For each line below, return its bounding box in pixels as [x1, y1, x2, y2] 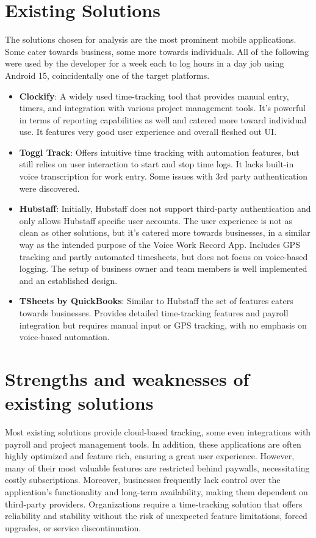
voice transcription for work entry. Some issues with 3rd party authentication [19, 170, 308, 183]
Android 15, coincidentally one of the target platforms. [5, 68, 210, 81]
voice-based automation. [19, 330, 110, 343]
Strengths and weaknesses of [5, 366, 250, 391]
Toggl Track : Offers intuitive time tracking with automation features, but [19, 145, 300, 158]
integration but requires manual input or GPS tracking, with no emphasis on [19, 318, 307, 331]
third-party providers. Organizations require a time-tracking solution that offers [5, 497, 303, 510]
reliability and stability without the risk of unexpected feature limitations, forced [5, 509, 307, 522]
